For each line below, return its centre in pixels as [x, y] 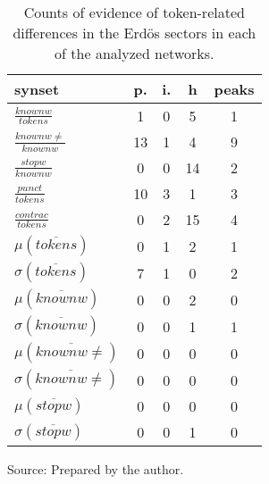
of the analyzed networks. [134, 53]
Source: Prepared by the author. [96, 469]
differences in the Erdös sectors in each [134, 33]
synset [37, 89]
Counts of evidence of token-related [134, 12]
